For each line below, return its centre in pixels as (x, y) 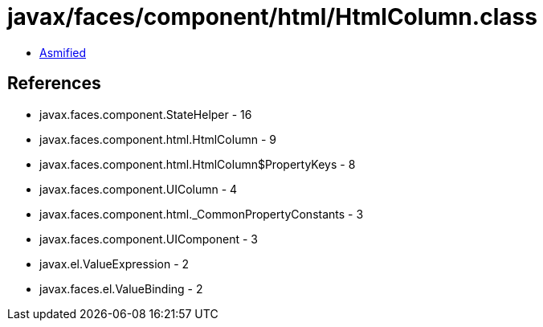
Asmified (63, 52)
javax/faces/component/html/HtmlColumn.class (272, 17)
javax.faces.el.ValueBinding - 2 (121, 288)
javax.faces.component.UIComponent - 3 (149, 239)
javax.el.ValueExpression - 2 (114, 264)
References (54, 84)
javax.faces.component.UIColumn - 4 (139, 189)
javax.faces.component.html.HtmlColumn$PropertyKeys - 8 (198, 164)
